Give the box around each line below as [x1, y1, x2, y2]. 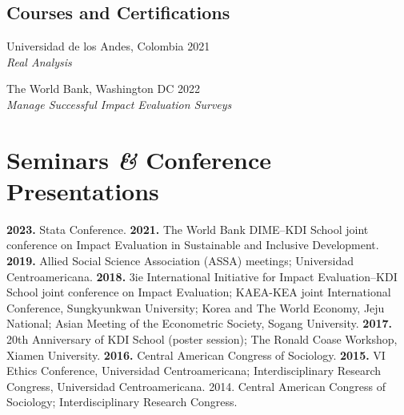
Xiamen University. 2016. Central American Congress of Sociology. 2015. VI [6, 346, 386, 363]
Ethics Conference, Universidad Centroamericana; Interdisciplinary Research [6, 362, 382, 379]
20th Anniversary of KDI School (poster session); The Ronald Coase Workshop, [6, 331, 398, 348]
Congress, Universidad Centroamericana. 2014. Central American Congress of [6, 377, 386, 394]
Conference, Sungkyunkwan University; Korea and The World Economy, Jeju [6, 299, 385, 316]
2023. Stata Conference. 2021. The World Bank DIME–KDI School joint [6, 220, 369, 237]
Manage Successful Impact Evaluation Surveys [6, 95, 232, 112]
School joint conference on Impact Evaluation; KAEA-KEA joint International [6, 284, 391, 300]
